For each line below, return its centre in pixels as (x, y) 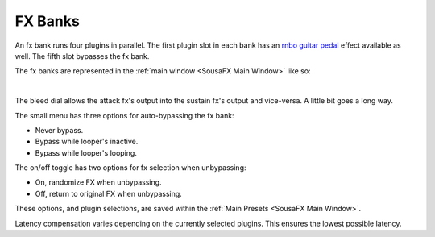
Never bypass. (59, 130)
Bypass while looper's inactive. (87, 142)
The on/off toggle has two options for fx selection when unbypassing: (130, 168)
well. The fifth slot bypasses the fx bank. (82, 56)
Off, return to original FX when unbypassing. (109, 193)
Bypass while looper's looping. (86, 152)
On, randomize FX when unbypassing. (98, 182)
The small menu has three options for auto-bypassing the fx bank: (124, 115)
